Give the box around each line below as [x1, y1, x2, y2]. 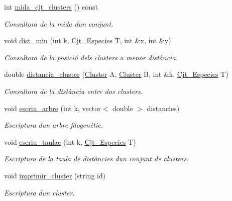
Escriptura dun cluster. [4, 187, 75, 197]
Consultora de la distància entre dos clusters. [4, 85, 143, 96]
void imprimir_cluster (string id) [4, 170, 106, 180]
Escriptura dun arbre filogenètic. [4, 120, 103, 130]
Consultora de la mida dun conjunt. [4, 18, 113, 29]
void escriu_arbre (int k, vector [4, 103, 101, 113]
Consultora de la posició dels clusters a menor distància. [4, 52, 178, 62]
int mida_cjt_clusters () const [4, 2, 98, 12]
